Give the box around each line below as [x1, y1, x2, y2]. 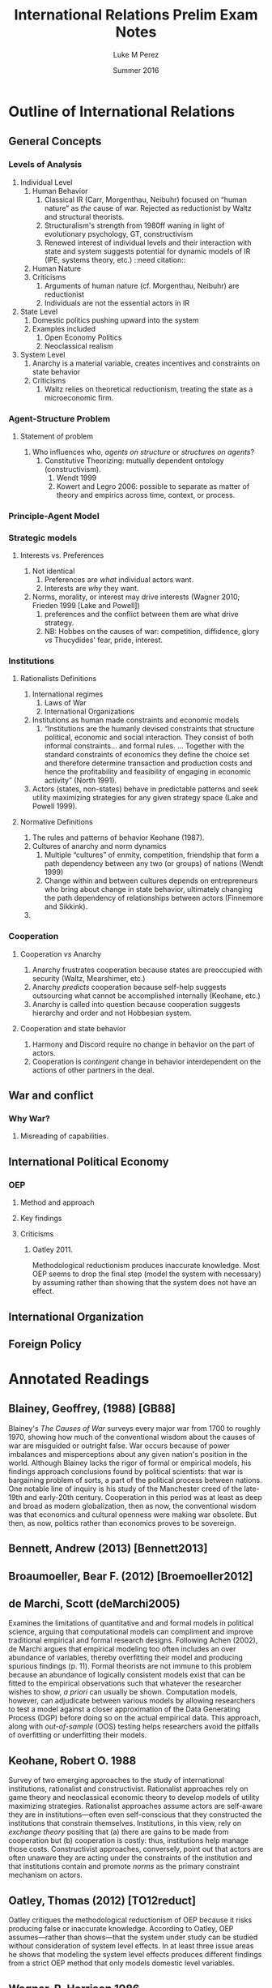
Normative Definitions [19, 817, 93, 827]
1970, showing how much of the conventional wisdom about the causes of [8, 1432, 256, 1442]
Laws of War [44, 698, 87, 708]
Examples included [32, 323, 96, 333]
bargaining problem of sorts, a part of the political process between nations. [8, 1475, 263, 1485]
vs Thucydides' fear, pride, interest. [44, 635, 164, 645]
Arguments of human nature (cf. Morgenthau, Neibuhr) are [44, 281, 240, 290]
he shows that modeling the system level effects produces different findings [8, 1950, 262, 1960]
